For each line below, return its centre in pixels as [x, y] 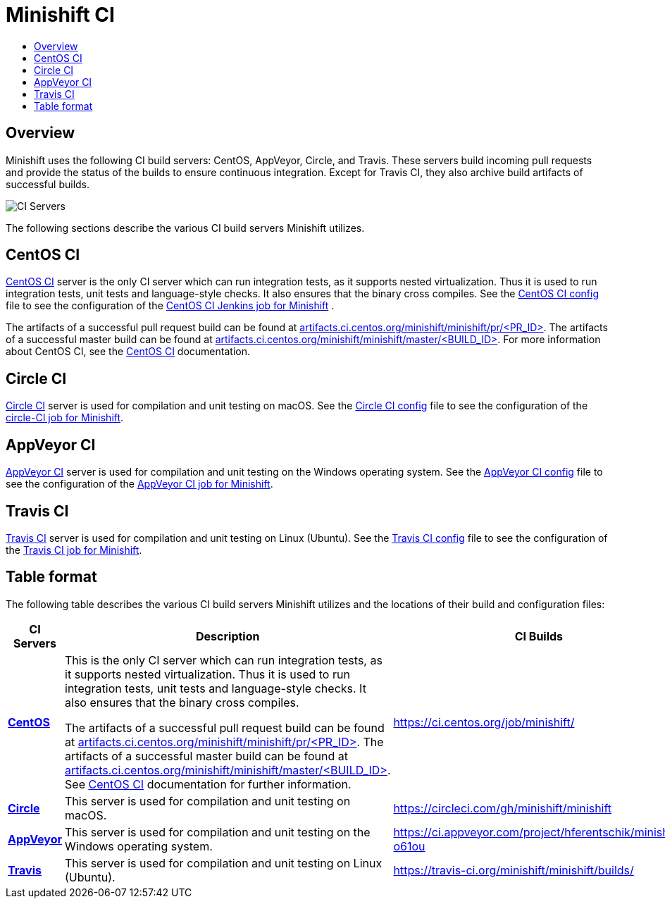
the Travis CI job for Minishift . [74, 550]
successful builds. [48, 184]
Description [228, 636]
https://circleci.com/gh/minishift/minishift [503, 808]
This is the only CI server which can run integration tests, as [224, 660]
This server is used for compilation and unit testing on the [218, 832]
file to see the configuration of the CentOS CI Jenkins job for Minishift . [170, 306]
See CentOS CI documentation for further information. [208, 784]
